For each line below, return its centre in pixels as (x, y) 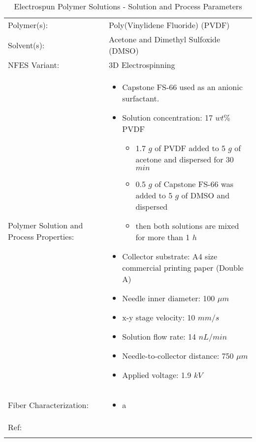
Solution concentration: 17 (167, 117)
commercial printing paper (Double (183, 268)
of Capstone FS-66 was (194, 184)
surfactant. (141, 98)
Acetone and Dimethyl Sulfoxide (165, 39)
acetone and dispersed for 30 (185, 159)
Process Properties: (41, 237)
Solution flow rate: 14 (159, 336)
